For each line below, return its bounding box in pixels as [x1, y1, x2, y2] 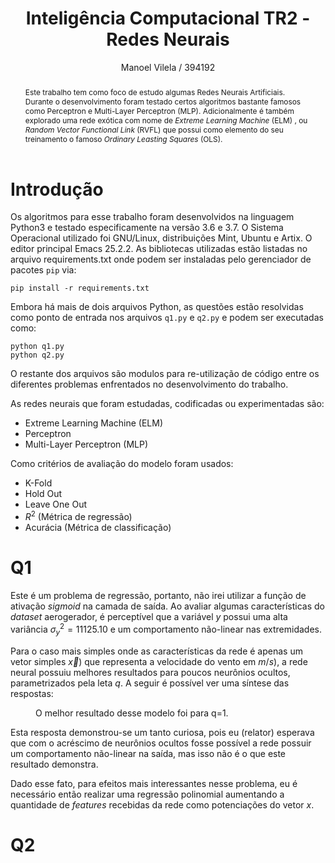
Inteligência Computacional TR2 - [25, 7, 311, 30]
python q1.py [10, 342, 65, 352]
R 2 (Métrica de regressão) [24, 509, 133, 523]
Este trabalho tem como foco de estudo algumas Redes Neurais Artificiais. [24, 87, 286, 97]
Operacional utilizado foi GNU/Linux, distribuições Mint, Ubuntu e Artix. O [10, 232, 313, 244]
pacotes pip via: [10, 264, 77, 276]
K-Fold [24, 477, 53, 489]
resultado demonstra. [10, 758, 99, 770]
